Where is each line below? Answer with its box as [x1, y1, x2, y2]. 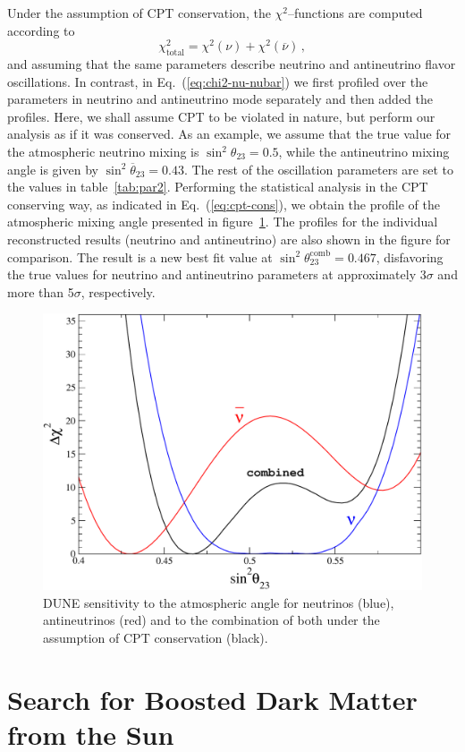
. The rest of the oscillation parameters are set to [183, 159, 454, 178]
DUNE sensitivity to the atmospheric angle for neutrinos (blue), [43, 593, 394, 611]
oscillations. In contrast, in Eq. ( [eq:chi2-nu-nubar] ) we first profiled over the [7, 72, 428, 90]
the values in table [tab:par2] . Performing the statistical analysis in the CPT [7, 177, 428, 196]
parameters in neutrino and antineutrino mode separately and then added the [7, 90, 434, 108]
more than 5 [7, 282, 74, 301]
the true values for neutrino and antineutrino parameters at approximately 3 [7, 265, 427, 284]
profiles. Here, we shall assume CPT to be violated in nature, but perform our [7, 107, 435, 125]
